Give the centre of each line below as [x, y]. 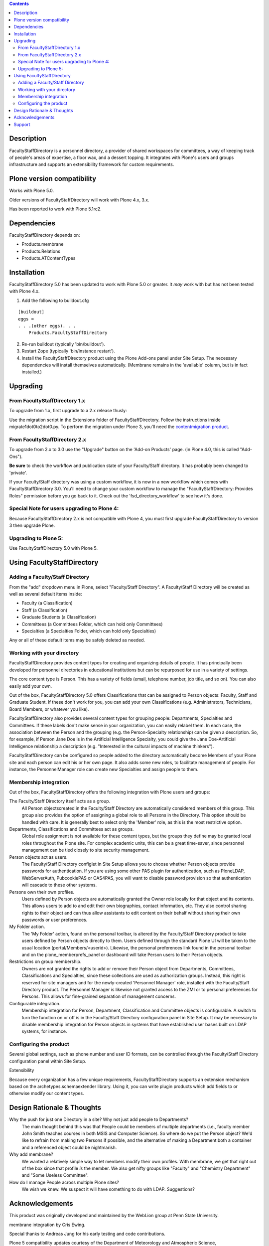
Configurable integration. [35, 1003]
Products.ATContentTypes [49, 258]
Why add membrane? [31, 1154]
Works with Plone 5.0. [32, 191]
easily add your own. [31, 686]
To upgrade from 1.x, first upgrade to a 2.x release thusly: [68, 411]
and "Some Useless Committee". [55, 1175]
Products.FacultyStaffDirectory [68, 333]
